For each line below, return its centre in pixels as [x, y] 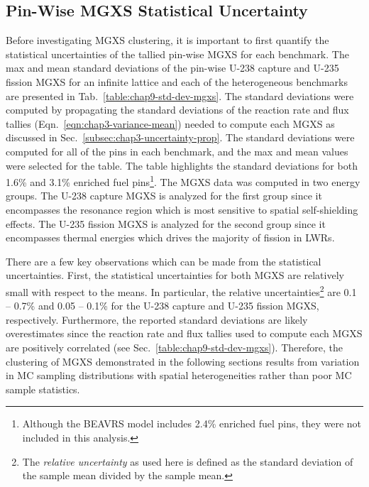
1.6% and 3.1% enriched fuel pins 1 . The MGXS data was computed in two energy [183, 181]
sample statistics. [43, 389]
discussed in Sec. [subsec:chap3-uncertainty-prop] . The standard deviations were [180, 137]
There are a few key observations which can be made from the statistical [164, 261]
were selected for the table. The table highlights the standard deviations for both [182, 165]
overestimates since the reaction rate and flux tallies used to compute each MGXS [184, 333]
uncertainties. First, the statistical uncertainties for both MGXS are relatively [175, 275]
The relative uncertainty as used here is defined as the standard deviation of [188, 461]
